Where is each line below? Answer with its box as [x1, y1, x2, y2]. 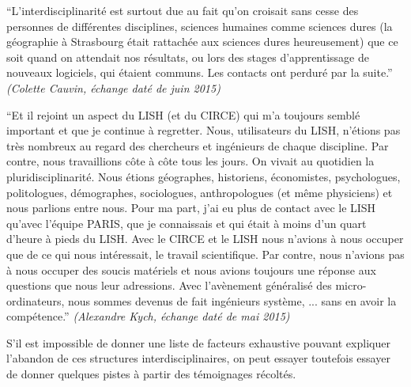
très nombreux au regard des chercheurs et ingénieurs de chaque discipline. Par [6, 137, 389, 154]
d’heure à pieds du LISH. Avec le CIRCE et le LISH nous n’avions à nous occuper [6, 230, 404, 247]
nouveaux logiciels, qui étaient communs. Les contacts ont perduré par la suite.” [6, 64, 393, 81]
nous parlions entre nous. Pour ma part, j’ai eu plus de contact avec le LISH [6, 199, 376, 216]
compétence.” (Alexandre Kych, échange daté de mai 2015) [6, 308, 290, 324]
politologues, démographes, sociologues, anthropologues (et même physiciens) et [6, 184, 393, 200]
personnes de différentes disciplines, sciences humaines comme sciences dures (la [6, 17, 393, 34]
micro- [335, 277, 367, 294]
